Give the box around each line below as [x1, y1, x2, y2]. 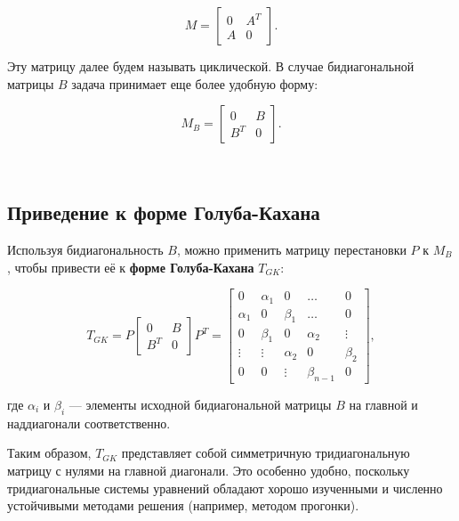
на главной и [349, 395, 418, 413]
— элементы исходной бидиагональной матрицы [68, 395, 332, 413]
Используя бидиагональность [7, 240, 164, 258]
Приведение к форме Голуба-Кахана [7, 199, 320, 226]
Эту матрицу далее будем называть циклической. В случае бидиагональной [7, 57, 415, 75]
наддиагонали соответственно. [7, 413, 171, 432]
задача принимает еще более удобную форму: [71, 74, 318, 93]
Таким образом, [7, 444, 92, 462]
